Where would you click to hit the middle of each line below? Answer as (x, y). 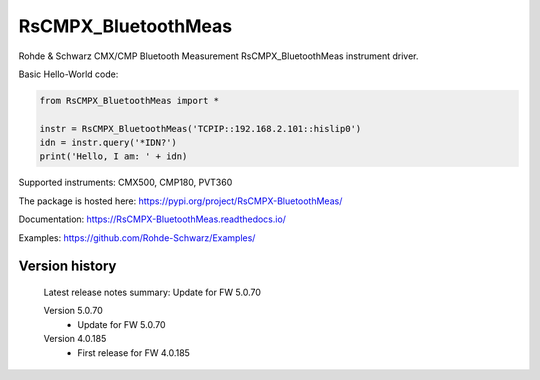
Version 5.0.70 (73, 311)
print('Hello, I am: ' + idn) (113, 156)
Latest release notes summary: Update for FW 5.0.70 (152, 292)
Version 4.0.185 (75, 339)
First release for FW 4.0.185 (133, 352)
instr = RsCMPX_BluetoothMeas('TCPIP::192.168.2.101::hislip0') (200, 128)
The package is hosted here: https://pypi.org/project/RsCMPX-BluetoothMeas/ (180, 201)
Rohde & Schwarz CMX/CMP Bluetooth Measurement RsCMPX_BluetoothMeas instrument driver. (218, 56)
